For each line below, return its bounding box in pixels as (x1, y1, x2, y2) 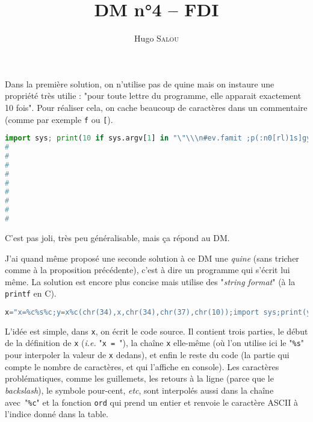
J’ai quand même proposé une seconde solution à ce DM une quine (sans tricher (5, 251, 299, 264)
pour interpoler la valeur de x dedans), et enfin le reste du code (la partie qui (5, 348, 290, 361)
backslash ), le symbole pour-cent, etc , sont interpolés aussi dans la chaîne (5, 383, 274, 396)
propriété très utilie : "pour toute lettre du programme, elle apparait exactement (5, 89, 302, 102)
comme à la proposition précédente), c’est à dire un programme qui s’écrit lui (5, 263, 290, 276)
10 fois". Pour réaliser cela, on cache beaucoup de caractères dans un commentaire (5, 101, 308, 113)
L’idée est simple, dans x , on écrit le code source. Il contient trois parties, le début (5, 324, 308, 337)
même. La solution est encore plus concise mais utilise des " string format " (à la (5, 275, 296, 288)
